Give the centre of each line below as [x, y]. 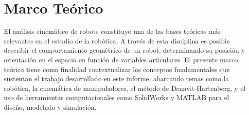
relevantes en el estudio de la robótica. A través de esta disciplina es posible [117, 40]
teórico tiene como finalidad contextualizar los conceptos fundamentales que [117, 69]
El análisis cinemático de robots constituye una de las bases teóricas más [112, 31]
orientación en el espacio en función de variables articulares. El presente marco [121, 59]
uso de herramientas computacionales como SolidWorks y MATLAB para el [116, 97]
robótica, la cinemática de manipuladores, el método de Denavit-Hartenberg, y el [125, 88]
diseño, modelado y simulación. [50, 107]
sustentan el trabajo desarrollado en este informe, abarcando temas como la [116, 79]
